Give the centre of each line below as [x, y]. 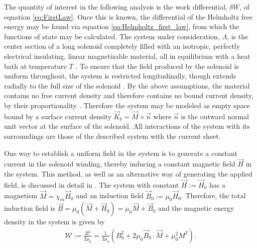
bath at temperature [35, 66]
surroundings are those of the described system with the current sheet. [112, 136]
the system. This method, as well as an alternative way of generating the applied [128, 173]
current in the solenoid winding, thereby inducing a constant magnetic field [120, 164]
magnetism [21, 195]
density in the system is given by [54, 222]
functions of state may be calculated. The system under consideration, [112, 36]
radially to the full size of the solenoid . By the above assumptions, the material [127, 85]
